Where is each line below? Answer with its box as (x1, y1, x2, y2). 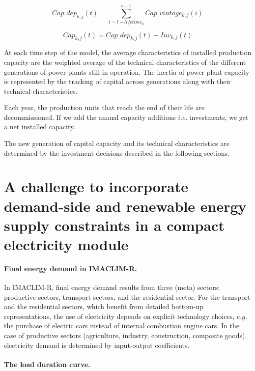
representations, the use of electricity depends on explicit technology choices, (4, 311, 235, 321)
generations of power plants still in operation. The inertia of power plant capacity (4, 66, 250, 77)
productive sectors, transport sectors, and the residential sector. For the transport (4, 291, 251, 302)
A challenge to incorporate (4, 176, 189, 197)
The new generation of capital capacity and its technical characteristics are (4, 138, 229, 148)
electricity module (4, 234, 129, 255)
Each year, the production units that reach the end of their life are (4, 102, 205, 113)
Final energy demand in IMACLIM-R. (4, 263, 137, 273)
